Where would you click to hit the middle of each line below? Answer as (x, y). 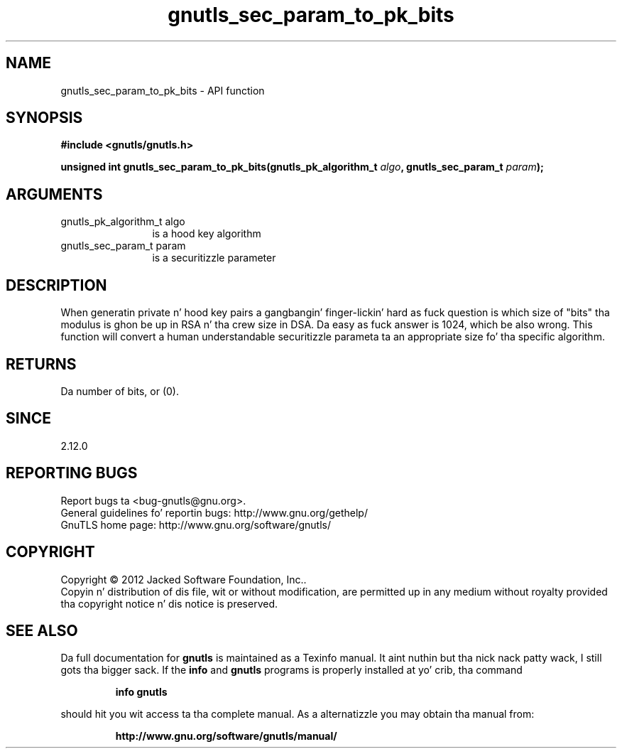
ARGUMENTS (54, 194)
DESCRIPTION (56, 285)
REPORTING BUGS (72, 473)
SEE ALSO (42, 630)
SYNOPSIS (44, 118)
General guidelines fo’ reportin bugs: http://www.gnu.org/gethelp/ (214, 512)
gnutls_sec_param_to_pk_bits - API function (163, 90)
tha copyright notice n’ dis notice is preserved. (169, 603)
